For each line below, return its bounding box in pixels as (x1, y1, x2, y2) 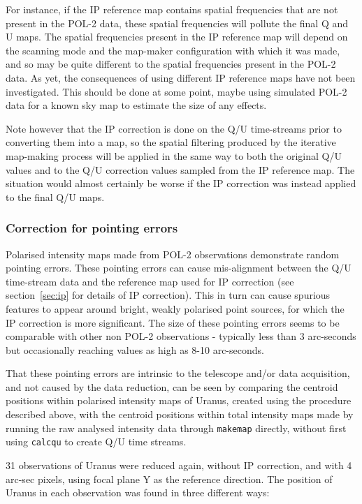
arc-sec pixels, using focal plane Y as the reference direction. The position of (6, 471, 333, 486)
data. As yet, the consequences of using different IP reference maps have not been (6, 70, 356, 84)
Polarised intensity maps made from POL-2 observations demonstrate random (6, 246, 340, 261)
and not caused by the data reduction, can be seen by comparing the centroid (6, 379, 338, 394)
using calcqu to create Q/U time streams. (6, 434, 187, 449)
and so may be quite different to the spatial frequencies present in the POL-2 (6, 57, 336, 71)
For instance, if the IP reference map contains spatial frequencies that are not (6, 2, 338, 16)
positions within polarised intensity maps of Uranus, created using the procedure (6, 393, 352, 408)
